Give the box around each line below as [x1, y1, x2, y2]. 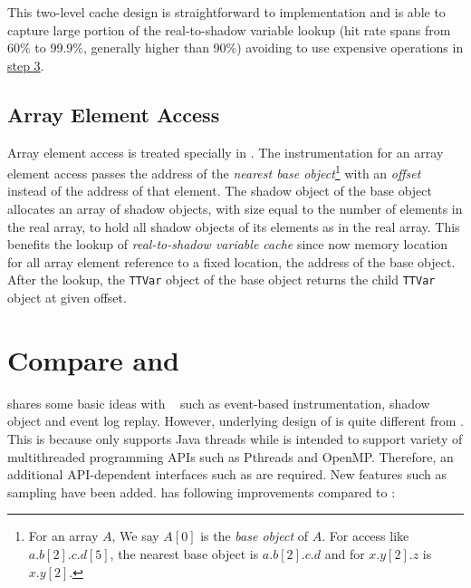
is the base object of [200, 526, 309, 545]
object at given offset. [7, 288, 127, 307]
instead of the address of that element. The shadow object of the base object [7, 181, 432, 200]
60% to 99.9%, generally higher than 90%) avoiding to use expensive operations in [7, 38, 464, 57]
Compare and [7, 341, 179, 378]
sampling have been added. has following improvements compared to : [7, 482, 396, 501]
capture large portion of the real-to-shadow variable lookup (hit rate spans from [7, 20, 451, 39]
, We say [111, 526, 159, 545]
